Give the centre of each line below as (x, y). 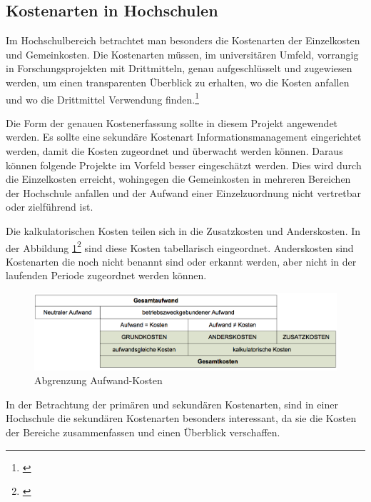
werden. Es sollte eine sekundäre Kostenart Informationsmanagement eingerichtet (184, 137)
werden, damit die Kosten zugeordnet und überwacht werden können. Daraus (174, 151)
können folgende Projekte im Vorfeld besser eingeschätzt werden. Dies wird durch (184, 165)
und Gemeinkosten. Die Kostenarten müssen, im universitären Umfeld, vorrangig (182, 54)
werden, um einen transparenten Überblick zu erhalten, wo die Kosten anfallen (178, 82)
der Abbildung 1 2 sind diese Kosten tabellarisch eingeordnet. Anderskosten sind (180, 246)
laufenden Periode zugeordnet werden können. (106, 275)
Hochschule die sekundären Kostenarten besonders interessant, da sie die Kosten (181, 418)
